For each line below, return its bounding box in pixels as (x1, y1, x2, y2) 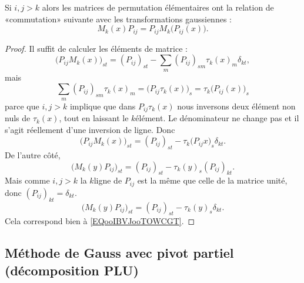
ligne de (93, 174, 122, 187)
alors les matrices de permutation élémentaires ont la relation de (42, 1, 274, 13)
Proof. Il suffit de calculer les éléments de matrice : (5, 42, 188, 54)
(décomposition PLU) (5, 261, 139, 279)
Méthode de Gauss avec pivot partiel (5, 244, 234, 262)
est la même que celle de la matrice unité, (137, 174, 288, 187)
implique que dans (69, 99, 136, 112)
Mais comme (5, 174, 50, 187)
